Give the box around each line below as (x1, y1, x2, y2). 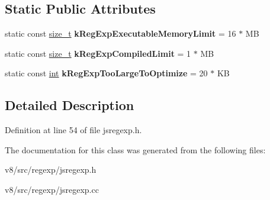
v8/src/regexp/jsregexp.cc (5, 183, 99, 195)
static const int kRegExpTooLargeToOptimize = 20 (5, 67, 208, 79)
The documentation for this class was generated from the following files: (5, 143, 266, 156)
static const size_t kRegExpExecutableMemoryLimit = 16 (5, 27, 236, 40)
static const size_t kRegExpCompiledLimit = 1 (5, 47, 191, 59)
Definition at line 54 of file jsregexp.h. (5, 124, 142, 136)
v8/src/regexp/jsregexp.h (5, 163, 97, 176)
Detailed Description (5, 96, 134, 114)
